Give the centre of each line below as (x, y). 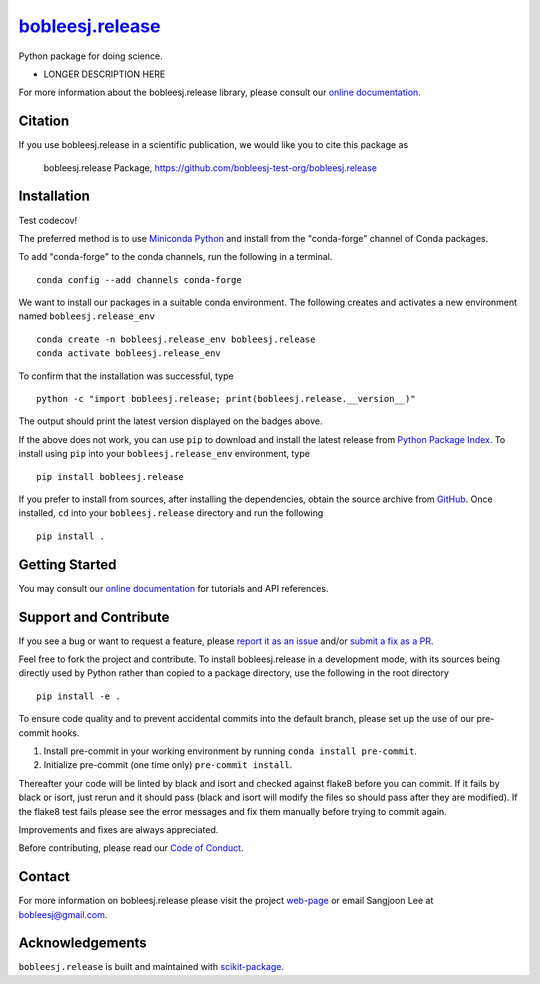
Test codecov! (48, 220)
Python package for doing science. (91, 56)
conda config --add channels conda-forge (139, 279)
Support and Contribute (94, 616)
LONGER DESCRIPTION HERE (104, 74)
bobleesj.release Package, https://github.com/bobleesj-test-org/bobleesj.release (210, 167)
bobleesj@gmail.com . (63, 914)
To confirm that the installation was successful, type (126, 376)
